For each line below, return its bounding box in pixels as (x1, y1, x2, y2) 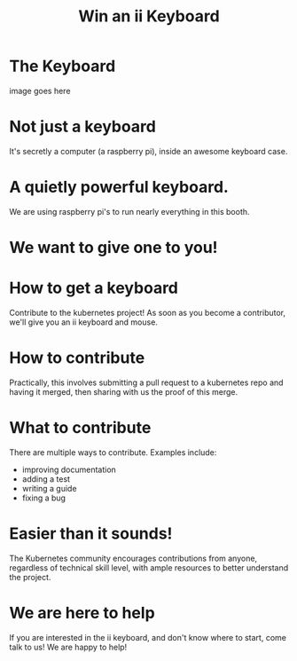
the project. (9, 571, 51, 582)
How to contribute (9, 348, 145, 368)
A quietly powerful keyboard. (9, 177, 229, 197)
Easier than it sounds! (9, 523, 173, 543)
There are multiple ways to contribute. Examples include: (9, 446, 217, 458)
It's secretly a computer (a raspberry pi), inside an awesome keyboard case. (9, 146, 288, 156)
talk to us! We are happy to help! (9, 641, 128, 652)
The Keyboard (9, 56, 116, 76)
